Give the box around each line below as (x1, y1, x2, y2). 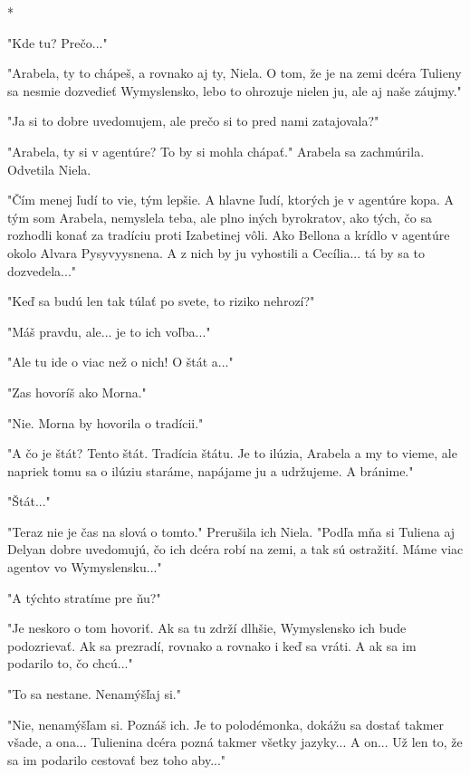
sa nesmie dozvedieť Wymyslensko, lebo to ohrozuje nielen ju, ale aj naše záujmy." (7, 81, 462, 100)
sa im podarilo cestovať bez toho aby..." (7, 750, 226, 769)
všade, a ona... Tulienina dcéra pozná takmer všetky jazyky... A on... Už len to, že (7, 732, 463, 751)
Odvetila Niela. (7, 159, 91, 178)
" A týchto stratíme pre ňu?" (7, 588, 161, 607)
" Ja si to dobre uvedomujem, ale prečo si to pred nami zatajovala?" (7, 111, 379, 130)
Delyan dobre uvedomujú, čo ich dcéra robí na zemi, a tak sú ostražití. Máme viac (7, 540, 464, 559)
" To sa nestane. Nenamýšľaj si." (7, 684, 181, 703)
